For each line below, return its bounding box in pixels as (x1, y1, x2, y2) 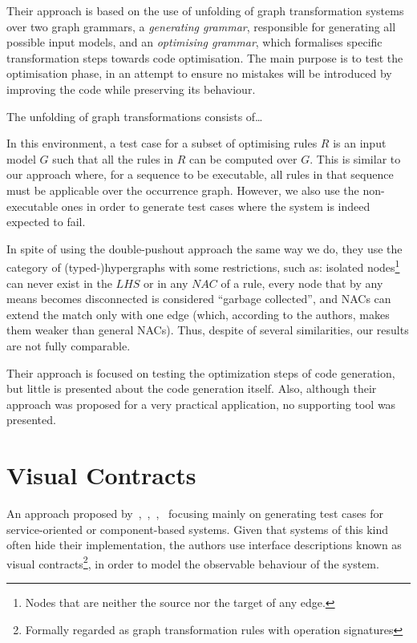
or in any (144, 274, 188, 291)
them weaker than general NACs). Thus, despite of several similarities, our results (6, 321, 409, 338)
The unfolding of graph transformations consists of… (6, 107, 263, 124)
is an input (333, 135, 387, 152)
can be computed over (188, 150, 298, 167)
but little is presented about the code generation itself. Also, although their (6, 380, 377, 397)
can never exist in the (6, 274, 112, 291)
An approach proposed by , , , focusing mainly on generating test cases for (6, 505, 383, 522)
